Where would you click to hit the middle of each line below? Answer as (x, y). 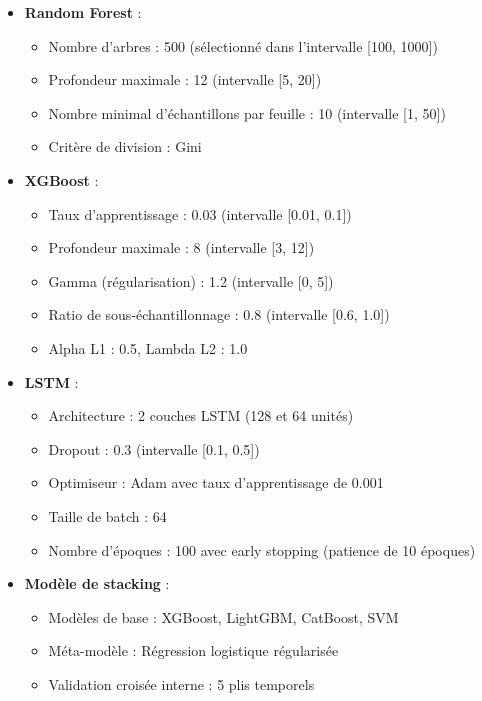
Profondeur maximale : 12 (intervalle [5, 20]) (185, 79)
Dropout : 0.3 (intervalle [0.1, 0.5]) (154, 448)
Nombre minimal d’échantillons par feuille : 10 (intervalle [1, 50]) (247, 112)
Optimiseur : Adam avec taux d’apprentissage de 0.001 (216, 482)
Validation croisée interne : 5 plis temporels (181, 683)
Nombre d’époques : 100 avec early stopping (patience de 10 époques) (262, 549)
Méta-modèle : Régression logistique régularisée (193, 650)
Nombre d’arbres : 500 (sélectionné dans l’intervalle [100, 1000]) (243, 45)
